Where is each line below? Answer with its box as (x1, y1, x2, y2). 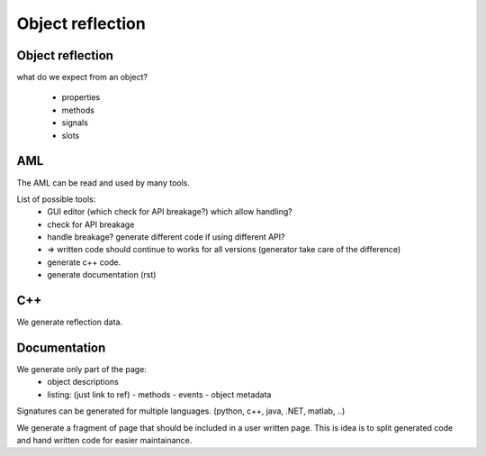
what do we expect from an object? (16, 72, 148, 83)
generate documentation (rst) (47, 269, 157, 280)
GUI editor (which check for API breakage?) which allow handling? (47, 206, 292, 217)
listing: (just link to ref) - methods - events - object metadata (47, 388, 272, 400)
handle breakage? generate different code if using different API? (47, 232, 285, 242)
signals (61, 117, 89, 128)
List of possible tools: (16, 194, 96, 205)
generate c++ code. (47, 257, 121, 268)
